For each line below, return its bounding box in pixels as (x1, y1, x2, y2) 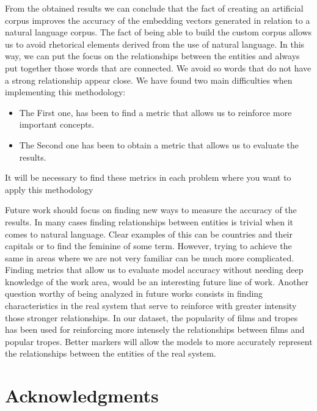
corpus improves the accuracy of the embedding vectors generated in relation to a (5, 13, 310, 26)
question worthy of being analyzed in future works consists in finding (5, 287, 263, 300)
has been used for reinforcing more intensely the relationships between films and (5, 323, 305, 336)
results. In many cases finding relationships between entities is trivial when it (5, 215, 294, 228)
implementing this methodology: (5, 85, 126, 98)
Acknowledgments (5, 383, 159, 408)
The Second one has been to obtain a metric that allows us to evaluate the (19, 138, 299, 151)
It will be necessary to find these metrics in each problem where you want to (5, 171, 291, 184)
